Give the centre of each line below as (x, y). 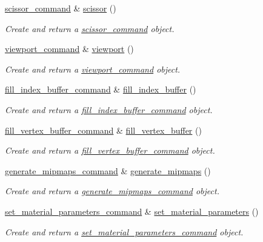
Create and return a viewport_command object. (93, 69)
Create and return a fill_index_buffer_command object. (109, 109)
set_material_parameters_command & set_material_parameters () (132, 211)
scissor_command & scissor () (61, 8)
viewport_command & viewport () (69, 49)
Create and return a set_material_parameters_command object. (124, 231)
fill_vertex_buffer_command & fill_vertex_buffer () (103, 130)
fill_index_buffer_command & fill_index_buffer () (101, 89)
